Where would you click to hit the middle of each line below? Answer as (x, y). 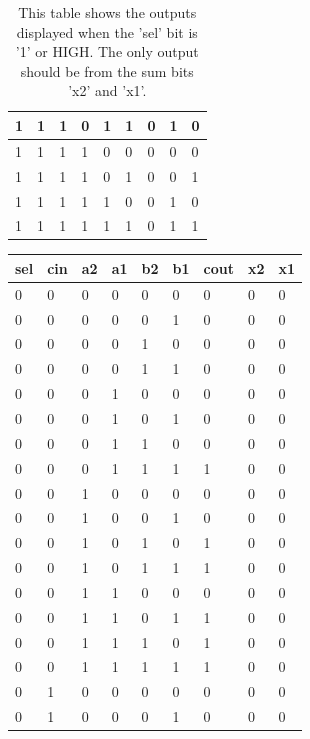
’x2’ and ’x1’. (107, 90)
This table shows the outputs (107, 12)
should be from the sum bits (107, 70)
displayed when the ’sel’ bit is (107, 31)
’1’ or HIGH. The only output (107, 51)
